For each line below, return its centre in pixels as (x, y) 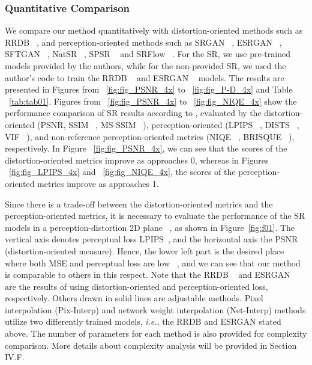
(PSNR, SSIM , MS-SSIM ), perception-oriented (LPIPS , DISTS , (168, 124)
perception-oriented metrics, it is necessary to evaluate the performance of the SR (155, 216)
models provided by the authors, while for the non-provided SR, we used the (145, 66)
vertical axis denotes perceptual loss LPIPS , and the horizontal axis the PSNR (151, 239)
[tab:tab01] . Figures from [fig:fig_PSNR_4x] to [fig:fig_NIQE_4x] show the (153, 101)
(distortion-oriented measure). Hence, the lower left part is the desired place (145, 250)
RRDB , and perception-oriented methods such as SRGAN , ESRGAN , (143, 42)
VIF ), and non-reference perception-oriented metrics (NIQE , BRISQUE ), (150, 136)
